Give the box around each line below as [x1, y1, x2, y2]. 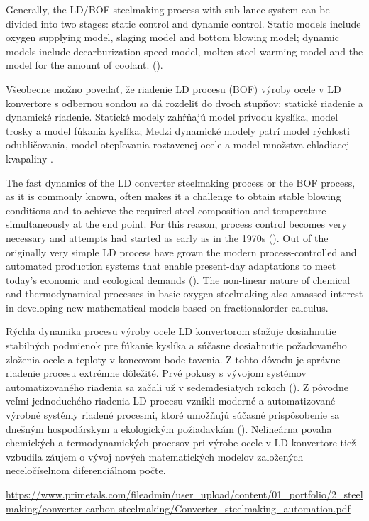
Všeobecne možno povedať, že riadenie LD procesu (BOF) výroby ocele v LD [6, 81, 341, 96]
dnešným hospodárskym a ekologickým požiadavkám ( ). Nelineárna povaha [6, 421, 332, 436]
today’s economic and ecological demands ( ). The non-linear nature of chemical [6, 272, 351, 287]
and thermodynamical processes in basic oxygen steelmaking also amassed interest [6, 286, 363, 301]
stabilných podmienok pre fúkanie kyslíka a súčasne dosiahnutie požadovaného [6, 338, 347, 353]
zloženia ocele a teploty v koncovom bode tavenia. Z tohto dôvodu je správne [6, 351, 341, 366]
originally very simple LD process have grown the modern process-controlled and [6, 244, 357, 259]
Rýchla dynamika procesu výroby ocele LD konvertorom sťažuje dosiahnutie [6, 324, 336, 339]
